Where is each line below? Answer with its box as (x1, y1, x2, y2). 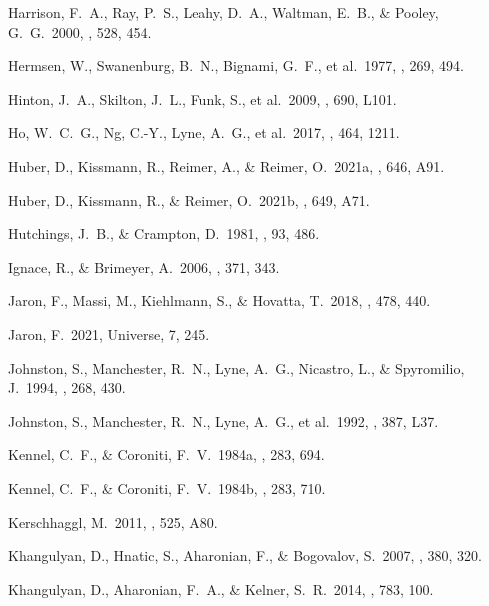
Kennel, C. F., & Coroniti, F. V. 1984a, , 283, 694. (8, 444, 325, 465)
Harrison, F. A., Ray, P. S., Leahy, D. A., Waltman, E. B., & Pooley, (8, 2, 439, 22)
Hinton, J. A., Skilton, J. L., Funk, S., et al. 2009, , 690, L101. (8, 88, 397, 109)
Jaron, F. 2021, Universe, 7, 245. (8, 323, 210, 344)
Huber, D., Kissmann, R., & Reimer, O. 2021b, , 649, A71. (8, 189, 370, 210)
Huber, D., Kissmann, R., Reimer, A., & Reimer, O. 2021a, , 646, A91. (8, 155, 445, 176)
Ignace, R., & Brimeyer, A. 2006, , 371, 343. (8, 256, 280, 277)
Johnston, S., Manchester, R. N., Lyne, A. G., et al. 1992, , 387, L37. (8, 410, 439, 431)
